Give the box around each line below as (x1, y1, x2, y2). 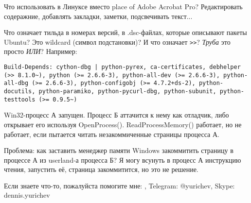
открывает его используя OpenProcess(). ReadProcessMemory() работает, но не (4, 119, 242, 129)
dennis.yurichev (4, 190, 50, 200)
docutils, (4, 88, 36, 95)
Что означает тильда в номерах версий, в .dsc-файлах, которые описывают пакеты (4, 27, 247, 37)
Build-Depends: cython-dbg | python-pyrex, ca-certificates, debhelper (4, 64, 241, 71)
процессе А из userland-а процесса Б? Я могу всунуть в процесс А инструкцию (4, 154, 241, 165)
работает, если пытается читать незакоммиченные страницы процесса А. (4, 129, 219, 139)
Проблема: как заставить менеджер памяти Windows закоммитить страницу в (4, 145, 233, 155)
